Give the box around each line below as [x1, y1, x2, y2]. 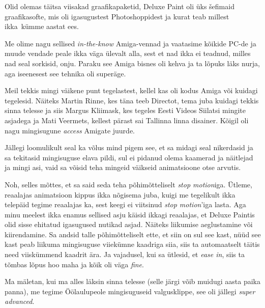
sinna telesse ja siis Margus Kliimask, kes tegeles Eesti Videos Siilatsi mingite [5, 105, 246, 116]
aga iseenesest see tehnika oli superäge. [5, 68, 126, 78]
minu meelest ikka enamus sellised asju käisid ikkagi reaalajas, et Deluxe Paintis [5, 209, 255, 219]
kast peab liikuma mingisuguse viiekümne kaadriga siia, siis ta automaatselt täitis [5, 239, 260, 249]
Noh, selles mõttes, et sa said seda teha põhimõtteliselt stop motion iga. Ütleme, [5, 179, 252, 189]
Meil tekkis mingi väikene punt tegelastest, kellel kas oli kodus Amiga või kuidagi [5, 85, 258, 96]
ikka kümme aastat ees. [5, 21, 79, 32]
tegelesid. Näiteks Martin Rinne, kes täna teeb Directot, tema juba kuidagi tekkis [5, 95, 259, 105]
